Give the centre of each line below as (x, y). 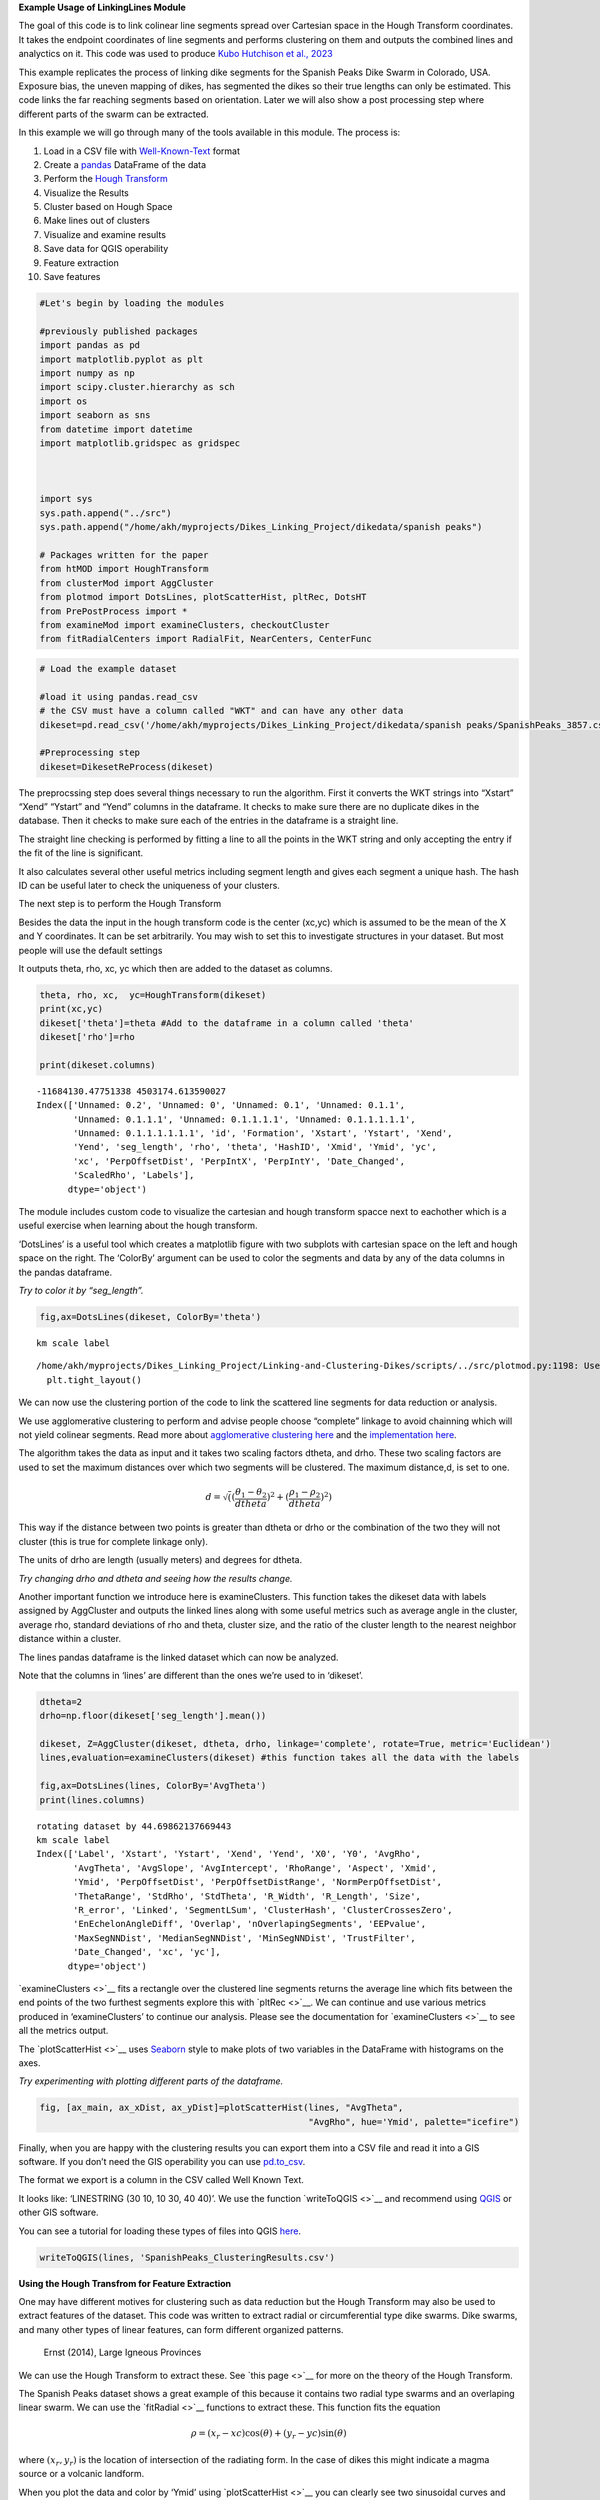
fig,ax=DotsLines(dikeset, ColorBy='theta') (150, 1316)
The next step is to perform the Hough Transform (120, 904)
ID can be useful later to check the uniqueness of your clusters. (149, 886)
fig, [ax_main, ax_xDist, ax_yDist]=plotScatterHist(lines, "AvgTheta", (221, 2108)
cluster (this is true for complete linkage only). (113, 1541)
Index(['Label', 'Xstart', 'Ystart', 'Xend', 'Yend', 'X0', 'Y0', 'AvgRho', (229, 1854)
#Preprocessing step (89, 753)
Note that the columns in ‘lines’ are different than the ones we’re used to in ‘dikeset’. (191, 1675)
